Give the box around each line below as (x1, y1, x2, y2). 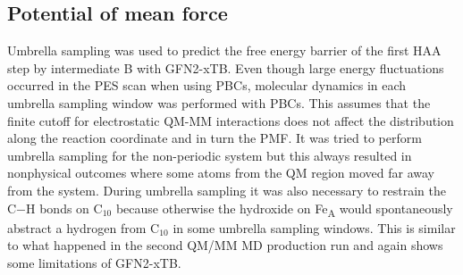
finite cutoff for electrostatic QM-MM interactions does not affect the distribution (7, 111, 454, 129)
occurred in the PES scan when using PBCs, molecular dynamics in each (7, 76, 407, 95)
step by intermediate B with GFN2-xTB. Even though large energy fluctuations (7, 58, 444, 77)
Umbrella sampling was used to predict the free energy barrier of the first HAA (7, 41, 442, 60)
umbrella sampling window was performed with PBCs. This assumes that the (7, 93, 431, 112)
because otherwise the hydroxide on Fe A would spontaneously (115, 198, 453, 220)
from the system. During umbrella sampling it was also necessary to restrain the (7, 180, 447, 199)
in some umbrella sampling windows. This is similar (173, 218, 456, 237)
